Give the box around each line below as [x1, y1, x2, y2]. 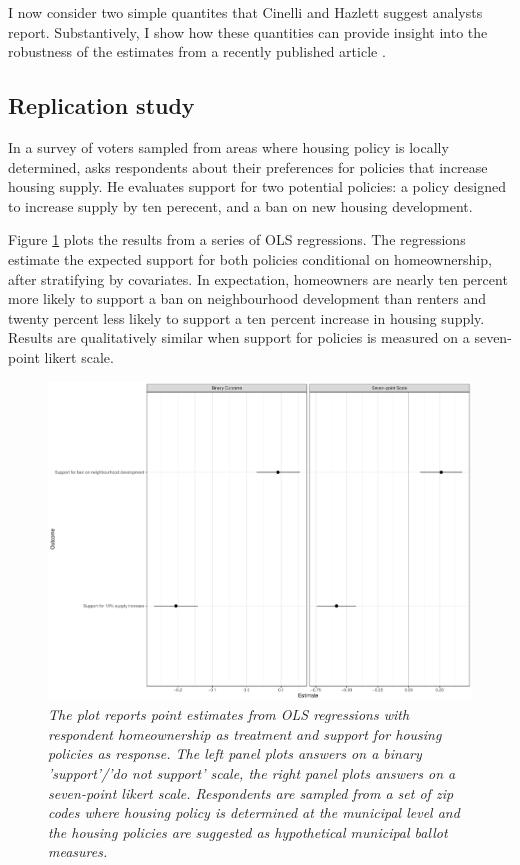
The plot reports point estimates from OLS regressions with [48, 704, 410, 725]
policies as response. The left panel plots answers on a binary [48, 743, 422, 764]
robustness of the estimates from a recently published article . [8, 41, 386, 62]
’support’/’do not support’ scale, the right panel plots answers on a [48, 763, 456, 784]
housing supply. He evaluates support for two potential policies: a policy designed [8, 176, 506, 197]
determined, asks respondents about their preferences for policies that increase [8, 156, 488, 177]
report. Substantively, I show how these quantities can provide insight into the [8, 21, 488, 42]
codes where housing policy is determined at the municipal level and [48, 802, 460, 823]
